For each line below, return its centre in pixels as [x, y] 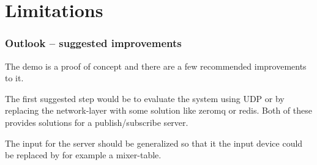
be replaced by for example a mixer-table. [83, 155]
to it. [14, 78]
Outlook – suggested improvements [93, 43]
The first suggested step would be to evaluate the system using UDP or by [145, 98]
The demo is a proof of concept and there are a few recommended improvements [156, 66]
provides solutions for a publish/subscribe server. [97, 122]
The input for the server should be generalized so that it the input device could [154, 143]
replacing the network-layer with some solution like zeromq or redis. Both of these [158, 110]
